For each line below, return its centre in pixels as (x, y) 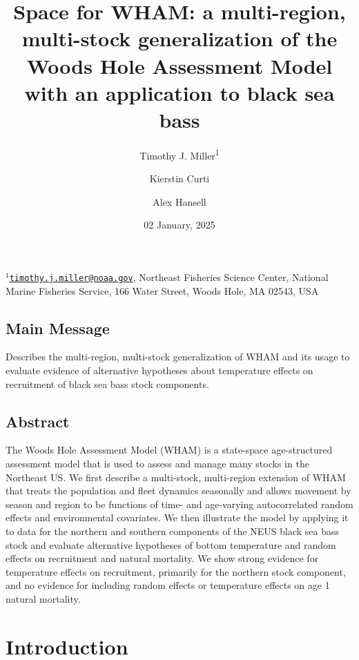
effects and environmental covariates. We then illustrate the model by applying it (177, 517)
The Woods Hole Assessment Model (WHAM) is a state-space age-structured (169, 450)
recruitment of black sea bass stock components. (107, 384)
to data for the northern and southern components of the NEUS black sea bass (172, 531)
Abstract (38, 421)
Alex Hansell (179, 201)
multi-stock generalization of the (179, 38)
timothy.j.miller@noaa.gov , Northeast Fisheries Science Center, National (169, 276)
